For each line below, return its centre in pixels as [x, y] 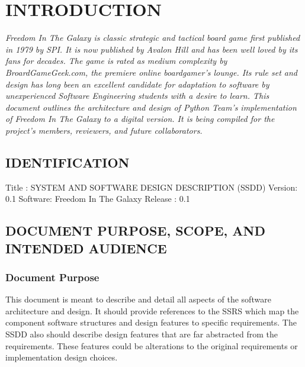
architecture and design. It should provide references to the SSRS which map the [152, 310]
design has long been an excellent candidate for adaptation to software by [137, 84]
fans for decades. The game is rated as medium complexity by [116, 61]
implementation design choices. [62, 357]
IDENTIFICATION [68, 162]
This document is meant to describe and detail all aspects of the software [138, 299]
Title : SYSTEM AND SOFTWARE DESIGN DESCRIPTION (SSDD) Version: [152, 187]
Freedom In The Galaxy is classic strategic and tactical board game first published [153, 38]
